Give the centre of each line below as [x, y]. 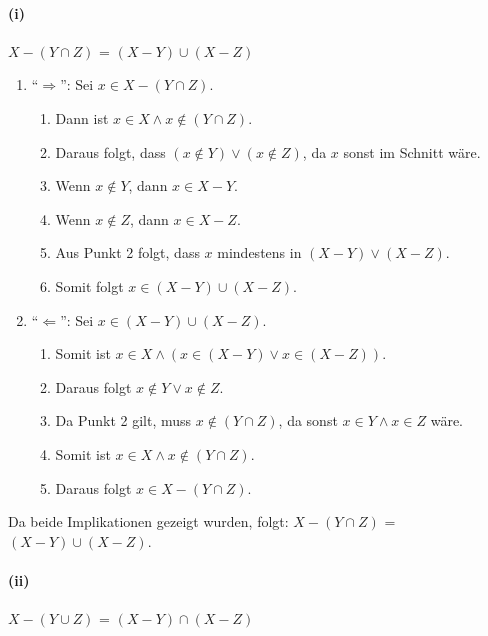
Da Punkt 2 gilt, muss [123, 420]
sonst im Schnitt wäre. [412, 151]
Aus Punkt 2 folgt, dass [127, 252]
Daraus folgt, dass [110, 151]
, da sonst [308, 420]
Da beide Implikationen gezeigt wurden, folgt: [148, 521]
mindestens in [259, 252]
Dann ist [82, 117]
